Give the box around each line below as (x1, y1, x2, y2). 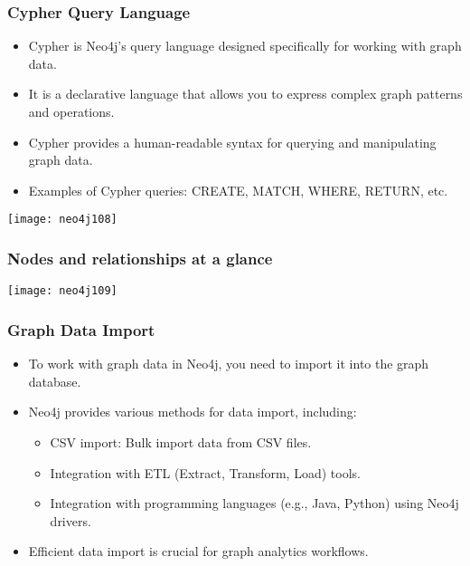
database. (28, 371, 81, 390)
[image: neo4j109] (7, 284, 117, 298)
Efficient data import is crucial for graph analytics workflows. (28, 542, 369, 561)
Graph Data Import (7, 318, 155, 341)
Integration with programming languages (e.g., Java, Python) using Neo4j (50, 494, 459, 513)
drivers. (50, 511, 91, 530)
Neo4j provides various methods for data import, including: (28, 402, 357, 421)
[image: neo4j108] (7, 213, 117, 226)
